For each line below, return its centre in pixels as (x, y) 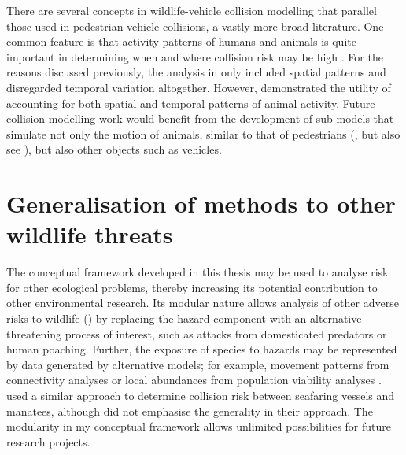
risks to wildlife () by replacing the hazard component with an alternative (184, 318)
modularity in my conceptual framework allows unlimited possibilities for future (199, 426)
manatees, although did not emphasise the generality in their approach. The (190, 411)
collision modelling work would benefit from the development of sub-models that (200, 118)
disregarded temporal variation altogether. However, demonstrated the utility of (199, 87)
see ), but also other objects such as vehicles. (114, 149)
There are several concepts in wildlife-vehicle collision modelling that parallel (192, 10)
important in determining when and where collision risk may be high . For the (195, 56)
